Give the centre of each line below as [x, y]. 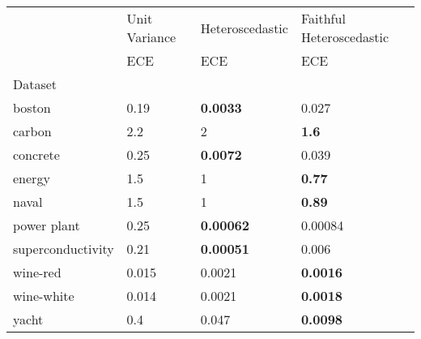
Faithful [323, 18]
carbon [32, 131]
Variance [151, 37]
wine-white [44, 296]
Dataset [35, 84]
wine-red [37, 272]
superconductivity [64, 249]
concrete [36, 154]
